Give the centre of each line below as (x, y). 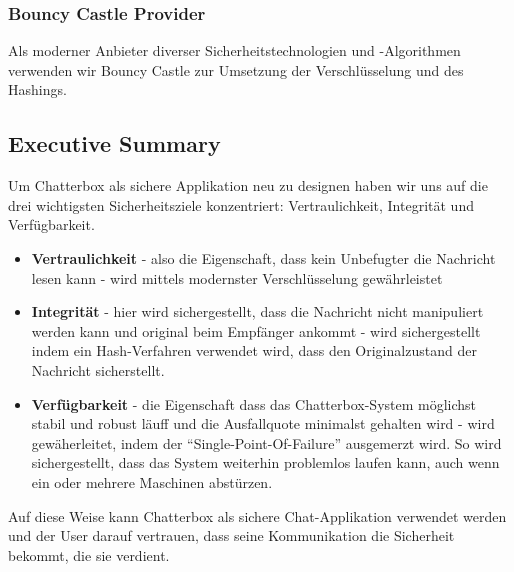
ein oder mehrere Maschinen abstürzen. (152, 481)
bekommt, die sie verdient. (89, 554)
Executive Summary (114, 143)
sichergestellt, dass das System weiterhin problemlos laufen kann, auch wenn (265, 462)
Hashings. (37, 89)
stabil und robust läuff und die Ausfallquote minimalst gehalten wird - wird (263, 423)
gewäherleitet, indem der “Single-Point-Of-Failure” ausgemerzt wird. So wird (266, 442)
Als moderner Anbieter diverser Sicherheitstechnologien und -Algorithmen (234, 50)
